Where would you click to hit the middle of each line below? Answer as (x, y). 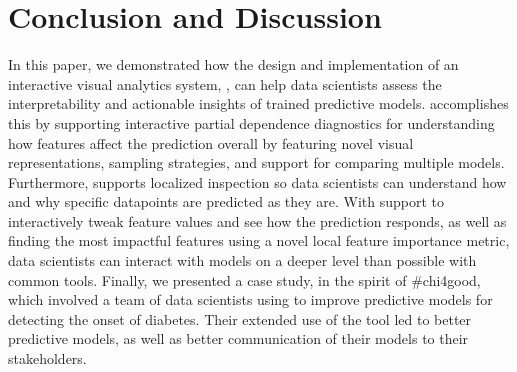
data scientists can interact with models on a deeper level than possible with (242, 260)
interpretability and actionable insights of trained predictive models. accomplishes (258, 103)
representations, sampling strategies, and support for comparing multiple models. (256, 162)
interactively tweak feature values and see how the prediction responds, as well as (257, 220)
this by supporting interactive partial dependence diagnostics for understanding (251, 122)
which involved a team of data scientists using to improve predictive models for (250, 299)
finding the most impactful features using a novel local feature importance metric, (259, 240)
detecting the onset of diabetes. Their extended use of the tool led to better (240, 318)
